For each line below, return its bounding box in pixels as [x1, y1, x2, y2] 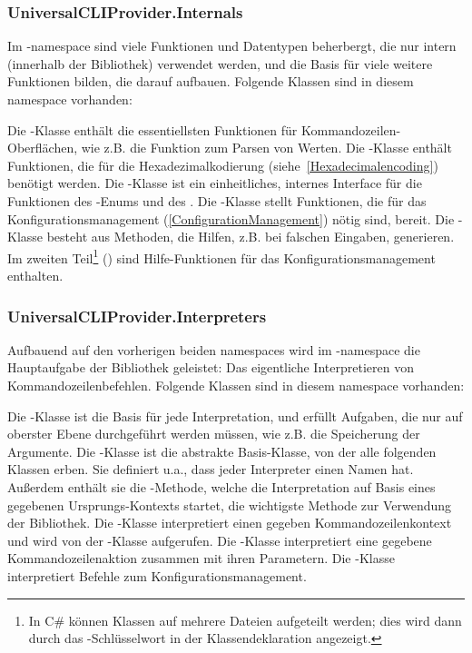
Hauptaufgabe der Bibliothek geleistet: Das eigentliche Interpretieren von [7, 358, 414, 377]
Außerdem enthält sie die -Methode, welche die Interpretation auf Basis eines [7, 477, 436, 496]
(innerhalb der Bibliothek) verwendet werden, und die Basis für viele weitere [7, 54, 433, 73]
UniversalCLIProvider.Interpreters [7, 304, 267, 327]
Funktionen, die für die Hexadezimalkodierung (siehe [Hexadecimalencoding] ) [7, 155, 438, 174]
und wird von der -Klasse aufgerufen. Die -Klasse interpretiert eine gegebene [7, 530, 432, 549]
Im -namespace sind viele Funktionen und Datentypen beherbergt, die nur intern [7, 36, 457, 55]
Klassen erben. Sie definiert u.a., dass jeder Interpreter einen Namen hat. [7, 460, 414, 479]
